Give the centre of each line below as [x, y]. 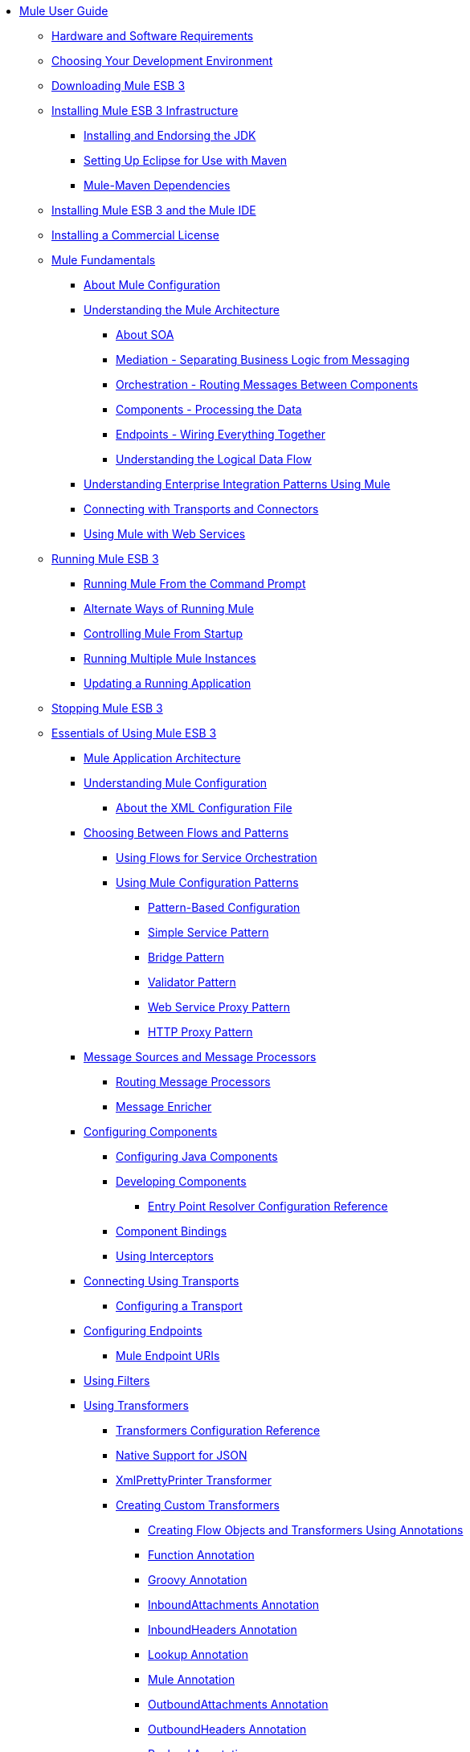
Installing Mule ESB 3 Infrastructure [145, 110]
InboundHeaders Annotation [223, 1629]
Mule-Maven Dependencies [157, 185]
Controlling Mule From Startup [163, 633]
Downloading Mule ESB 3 [119, 86]
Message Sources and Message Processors [200, 1057]
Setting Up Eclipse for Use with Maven [185, 160]
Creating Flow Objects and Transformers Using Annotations [306, 1530]
